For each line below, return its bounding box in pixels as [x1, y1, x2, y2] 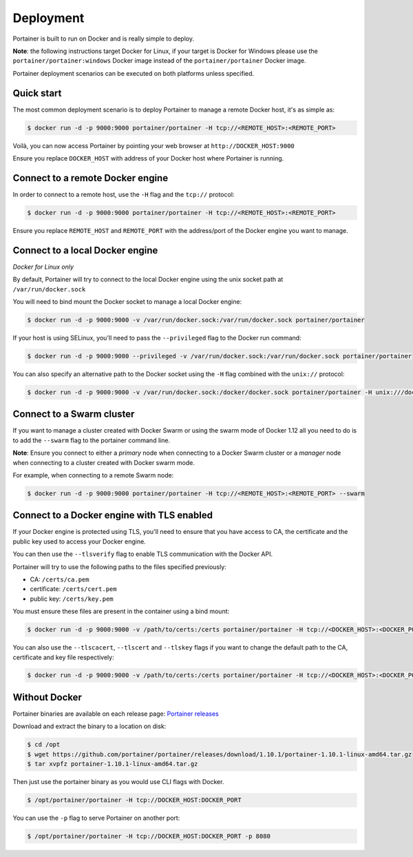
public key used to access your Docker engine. [12, 537, 146, 546]
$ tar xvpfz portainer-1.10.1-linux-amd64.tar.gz [27, 760, 198, 768]
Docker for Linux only [12, 262, 74, 271]
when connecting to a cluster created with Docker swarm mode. [12, 458, 195, 466]
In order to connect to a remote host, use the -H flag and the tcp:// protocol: [12, 190, 235, 198]
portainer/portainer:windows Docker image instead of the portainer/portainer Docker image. [12, 56, 306, 65]
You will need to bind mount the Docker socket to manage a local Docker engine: [12, 297, 242, 306]
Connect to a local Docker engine [12, 245, 158, 256]
